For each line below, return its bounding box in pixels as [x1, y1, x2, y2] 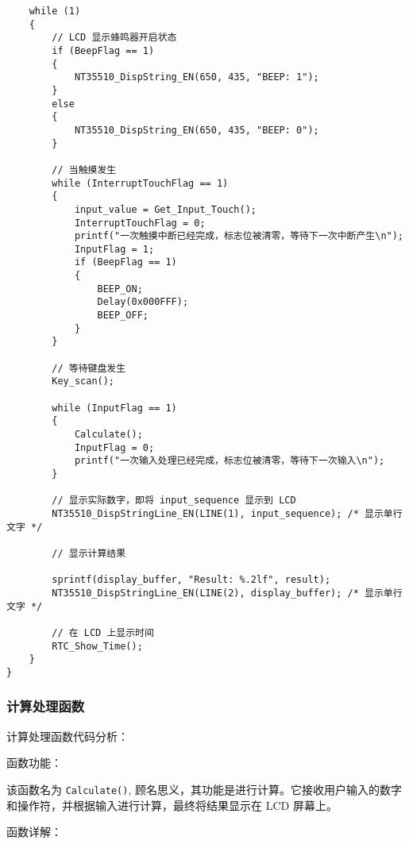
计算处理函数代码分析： [6, 727, 129, 744]
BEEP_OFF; [97, 310, 149, 322]
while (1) [29, 6, 81, 17]
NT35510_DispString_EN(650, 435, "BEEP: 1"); [74, 71, 319, 83]
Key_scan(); [52, 376, 115, 387]
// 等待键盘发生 [52, 362, 126, 374]
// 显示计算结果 [52, 547, 126, 559]
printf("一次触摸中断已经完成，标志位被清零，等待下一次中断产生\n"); [74, 230, 404, 242]
